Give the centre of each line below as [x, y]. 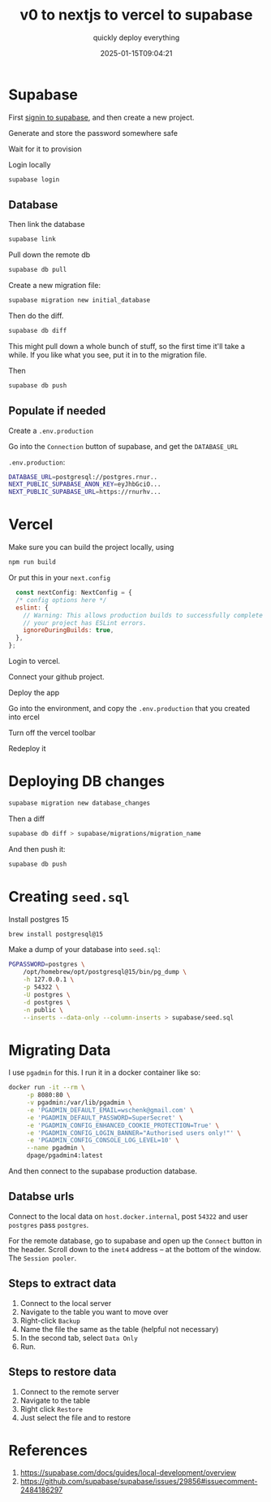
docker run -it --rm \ [47, 1088]
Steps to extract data [62, 1284]
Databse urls [41, 1196]
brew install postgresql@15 [56, 934]
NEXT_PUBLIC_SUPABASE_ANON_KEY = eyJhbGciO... [85, 485]
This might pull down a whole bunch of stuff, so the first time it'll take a [127, 346]
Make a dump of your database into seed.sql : [84, 950]
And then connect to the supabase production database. [103, 1171]
